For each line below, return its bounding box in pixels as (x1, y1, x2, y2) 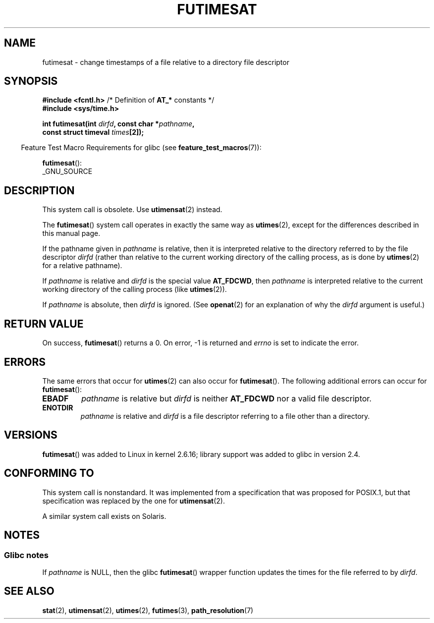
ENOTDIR (42, 403, 73, 412)
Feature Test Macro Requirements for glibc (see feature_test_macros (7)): (21, 143, 262, 152)
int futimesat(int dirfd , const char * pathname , (42, 119, 195, 128)
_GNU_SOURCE (42, 167, 93, 176)
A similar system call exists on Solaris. (42, 511, 166, 520)
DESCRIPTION (4, 184, 75, 197)
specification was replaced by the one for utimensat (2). (42, 496, 225, 505)
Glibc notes (4, 550, 49, 560)
